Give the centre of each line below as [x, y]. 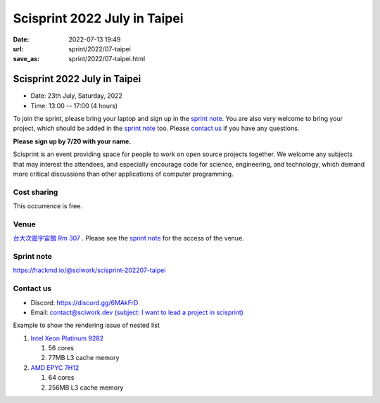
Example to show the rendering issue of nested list [86, 325]
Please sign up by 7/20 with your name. [72, 141]
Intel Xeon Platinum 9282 [67, 338]
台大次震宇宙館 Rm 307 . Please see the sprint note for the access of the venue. [128, 238]
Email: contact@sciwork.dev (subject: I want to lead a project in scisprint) [137, 312]
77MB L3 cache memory [84, 358]
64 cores [61, 378]
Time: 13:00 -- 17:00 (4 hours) [74, 105]
